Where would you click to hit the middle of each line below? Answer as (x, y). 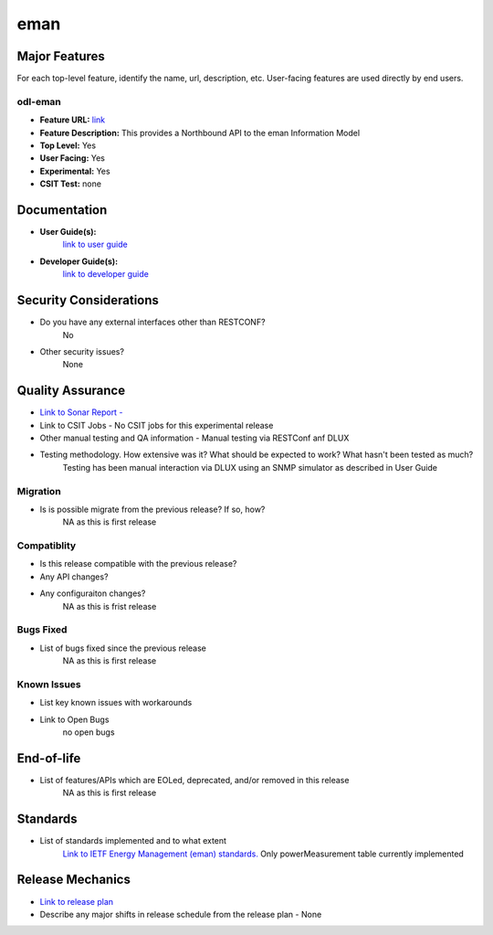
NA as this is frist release (110, 606)
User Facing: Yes (72, 158)
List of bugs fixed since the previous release (123, 648)
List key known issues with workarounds (116, 703)
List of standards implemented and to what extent (133, 841)
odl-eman (39, 101)
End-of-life (49, 758)
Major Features (61, 56)
